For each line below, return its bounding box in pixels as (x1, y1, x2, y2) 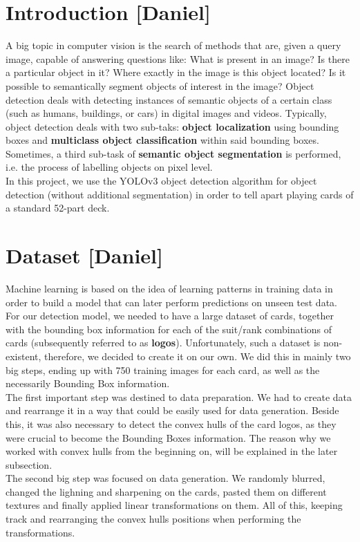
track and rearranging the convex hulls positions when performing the (6, 512, 301, 526)
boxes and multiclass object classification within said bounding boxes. (6, 133, 319, 147)
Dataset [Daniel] (6, 241, 163, 270)
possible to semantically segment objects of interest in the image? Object (6, 78, 314, 93)
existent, (6, 348, 41, 363)
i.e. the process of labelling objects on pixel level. (6, 160, 213, 174)
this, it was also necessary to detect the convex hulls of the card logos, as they (6, 416, 337, 431)
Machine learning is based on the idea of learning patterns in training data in (6, 281, 333, 295)
